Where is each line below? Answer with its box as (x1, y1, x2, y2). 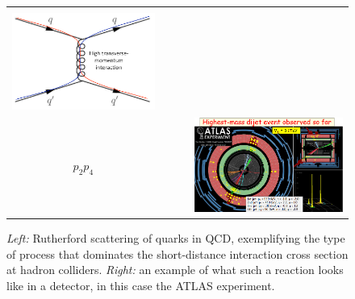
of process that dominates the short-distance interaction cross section (6, 245, 349, 262)
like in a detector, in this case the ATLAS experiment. (6, 276, 275, 293)
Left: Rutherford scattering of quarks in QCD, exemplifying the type (6, 229, 345, 246)
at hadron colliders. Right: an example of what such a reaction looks (6, 261, 344, 278)
